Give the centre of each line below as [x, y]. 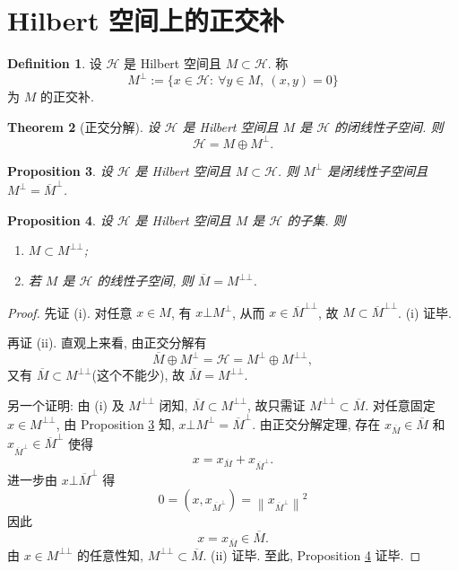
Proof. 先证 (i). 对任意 [70, 312]
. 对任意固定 [400, 404]
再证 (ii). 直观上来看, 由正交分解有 [107, 342]
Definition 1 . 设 [55, 63]
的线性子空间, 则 [145, 280]
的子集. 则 [316, 220]
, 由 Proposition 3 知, [115, 423]
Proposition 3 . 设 [60, 170]
